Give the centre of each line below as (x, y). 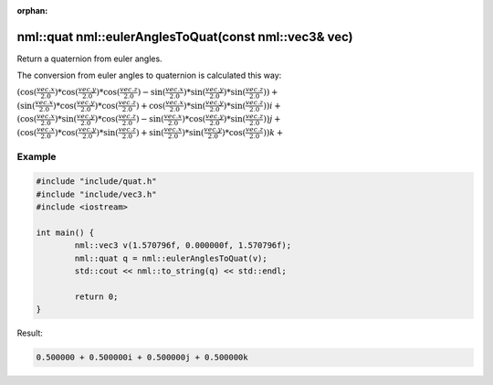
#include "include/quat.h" (96, 182)
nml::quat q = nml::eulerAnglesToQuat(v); (171, 258)
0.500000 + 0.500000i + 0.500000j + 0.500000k (142, 358)
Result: (30, 333)
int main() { (65, 233)
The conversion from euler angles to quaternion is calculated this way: (149, 75)
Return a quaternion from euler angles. (90, 59)
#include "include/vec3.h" (96, 194)
